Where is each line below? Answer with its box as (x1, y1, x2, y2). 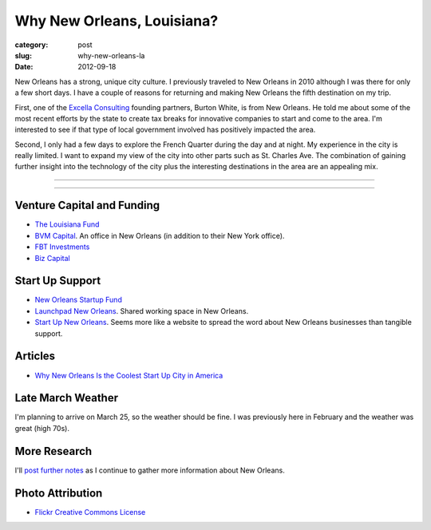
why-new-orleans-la (77, 50, 145, 60)
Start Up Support (14, 274, 101, 287)
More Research (14, 444, 93, 458)
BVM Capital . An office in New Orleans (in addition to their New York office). (34, 231, 285, 240)
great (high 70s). (14, 423, 69, 433)
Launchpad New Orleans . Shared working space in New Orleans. (34, 306, 249, 315)
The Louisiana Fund (34, 220, 100, 229)
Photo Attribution (14, 486, 103, 500)
